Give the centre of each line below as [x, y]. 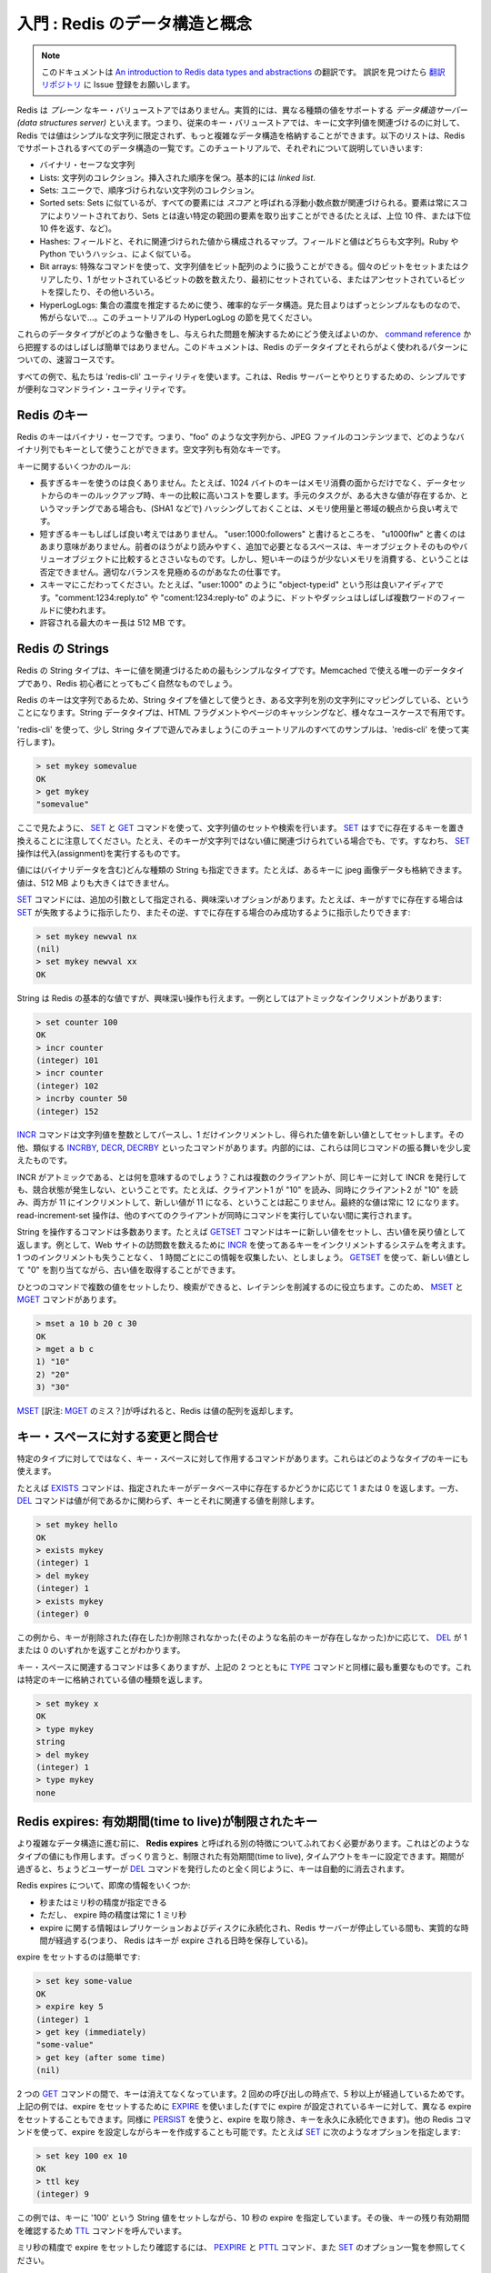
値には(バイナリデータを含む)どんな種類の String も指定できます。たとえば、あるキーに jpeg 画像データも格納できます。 [242, 870]
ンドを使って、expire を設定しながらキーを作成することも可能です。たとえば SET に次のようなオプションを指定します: [239, 2132]
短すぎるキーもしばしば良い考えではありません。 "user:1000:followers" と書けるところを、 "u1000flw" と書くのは [252, 534]
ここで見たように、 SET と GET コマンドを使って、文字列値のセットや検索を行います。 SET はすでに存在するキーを [233, 828]
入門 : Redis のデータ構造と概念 [134, 24]
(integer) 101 [67, 1060]
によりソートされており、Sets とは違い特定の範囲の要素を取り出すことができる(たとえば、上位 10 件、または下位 [259, 215]
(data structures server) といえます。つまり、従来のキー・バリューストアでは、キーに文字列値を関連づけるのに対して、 [241, 123]
